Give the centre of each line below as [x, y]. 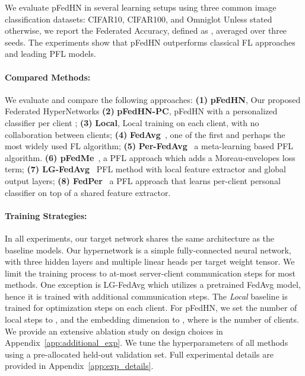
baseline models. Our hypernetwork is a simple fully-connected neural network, [148, 250]
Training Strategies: [46, 215]
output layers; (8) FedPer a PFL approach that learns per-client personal [143, 180]
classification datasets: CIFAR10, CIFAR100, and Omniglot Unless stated [139, 19]
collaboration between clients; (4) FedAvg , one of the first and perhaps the [145, 134]
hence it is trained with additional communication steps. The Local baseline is [146, 296]
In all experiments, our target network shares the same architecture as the [140, 238]
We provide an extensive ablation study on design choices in [114, 331]
